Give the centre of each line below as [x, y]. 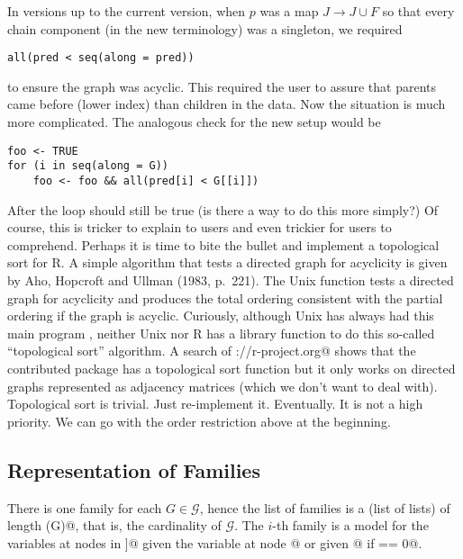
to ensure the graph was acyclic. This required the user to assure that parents [222, 86]
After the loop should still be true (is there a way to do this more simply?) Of [223, 209]
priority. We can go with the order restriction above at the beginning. [199, 421]
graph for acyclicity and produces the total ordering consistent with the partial [225, 298]
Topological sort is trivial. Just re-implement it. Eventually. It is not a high [215, 404]
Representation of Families [134, 469]
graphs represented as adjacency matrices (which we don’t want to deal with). [222, 386]
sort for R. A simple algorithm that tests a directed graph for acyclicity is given [227, 262]
